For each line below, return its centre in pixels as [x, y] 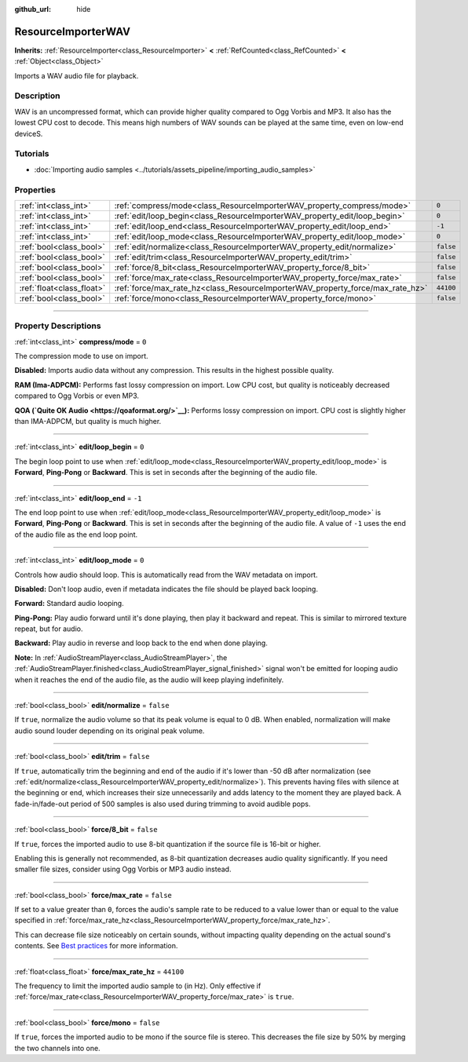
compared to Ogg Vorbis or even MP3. [77, 396]
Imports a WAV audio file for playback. [77, 75]
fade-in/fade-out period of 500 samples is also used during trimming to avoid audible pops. [163, 804]
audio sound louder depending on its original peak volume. [110, 731]
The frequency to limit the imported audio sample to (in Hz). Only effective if [138, 986]
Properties [35, 190]
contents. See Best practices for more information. [96, 946]
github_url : [33, 9]
